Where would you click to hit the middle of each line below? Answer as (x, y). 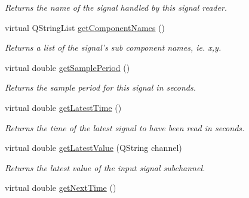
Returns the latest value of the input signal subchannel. (105, 167)
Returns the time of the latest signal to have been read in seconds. (125, 127)
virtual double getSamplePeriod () (67, 67)
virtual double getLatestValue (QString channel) (93, 148)
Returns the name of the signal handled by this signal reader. (116, 7)
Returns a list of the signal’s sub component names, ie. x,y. (113, 47)
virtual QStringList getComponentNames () (85, 27)
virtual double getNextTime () (61, 188)
